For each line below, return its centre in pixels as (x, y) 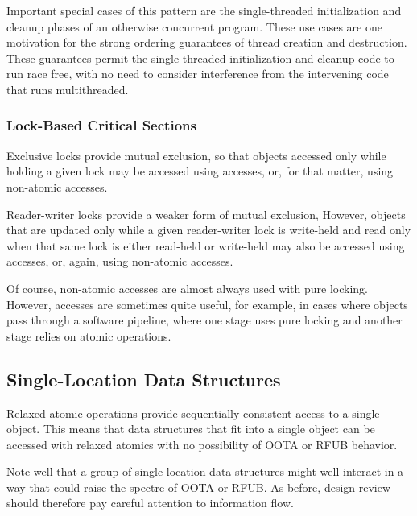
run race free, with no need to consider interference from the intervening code (198, 74)
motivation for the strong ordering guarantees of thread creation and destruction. (207, 42)
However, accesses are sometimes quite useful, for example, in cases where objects (207, 304)
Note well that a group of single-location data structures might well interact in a (205, 471)
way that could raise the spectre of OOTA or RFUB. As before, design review (199, 487)
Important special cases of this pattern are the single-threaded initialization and (204, 10)
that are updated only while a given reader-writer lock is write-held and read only (209, 230)
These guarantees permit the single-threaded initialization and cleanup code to (200, 58)
